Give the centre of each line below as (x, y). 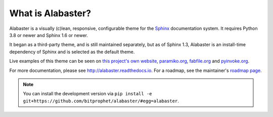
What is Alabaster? (50, 13)
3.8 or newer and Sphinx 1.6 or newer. (49, 35)
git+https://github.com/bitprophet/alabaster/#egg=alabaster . (101, 101)
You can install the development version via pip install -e (87, 94)
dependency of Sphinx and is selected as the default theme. (72, 52)
